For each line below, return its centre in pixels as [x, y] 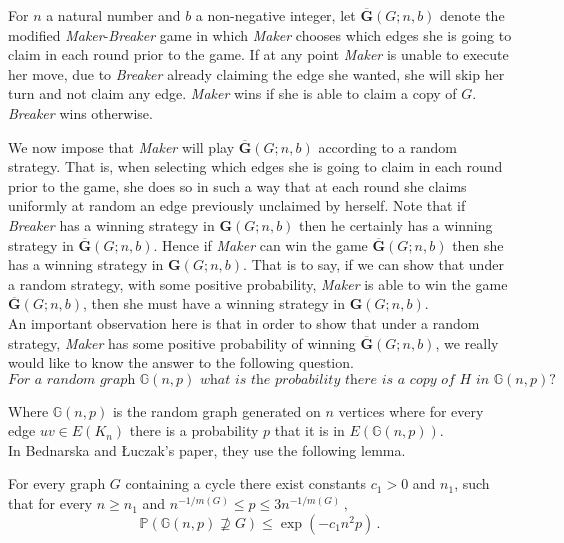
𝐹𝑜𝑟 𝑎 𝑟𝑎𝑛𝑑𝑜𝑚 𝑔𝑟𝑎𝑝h [72, 379]
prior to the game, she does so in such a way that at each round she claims [237, 185]
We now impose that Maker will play [121, 146]
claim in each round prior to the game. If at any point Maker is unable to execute [258, 54]
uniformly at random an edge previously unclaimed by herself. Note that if [237, 205]
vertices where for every [411, 410]
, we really [467, 342]
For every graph [57, 483]
